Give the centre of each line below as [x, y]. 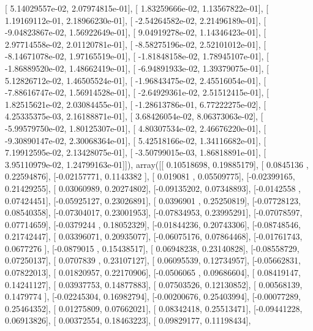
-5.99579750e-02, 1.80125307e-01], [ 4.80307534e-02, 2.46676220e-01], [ [136, 128]
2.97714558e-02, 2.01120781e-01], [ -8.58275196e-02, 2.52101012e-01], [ [136, 44]
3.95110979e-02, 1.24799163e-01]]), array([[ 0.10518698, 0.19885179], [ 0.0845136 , [157, 164]
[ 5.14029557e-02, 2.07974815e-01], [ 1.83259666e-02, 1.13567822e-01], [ [137, 8]
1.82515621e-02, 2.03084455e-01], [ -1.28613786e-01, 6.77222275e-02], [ [136, 104]
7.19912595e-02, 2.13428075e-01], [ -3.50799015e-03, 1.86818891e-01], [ [136, 152]
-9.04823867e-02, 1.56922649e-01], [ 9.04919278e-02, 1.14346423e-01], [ [136, 32]
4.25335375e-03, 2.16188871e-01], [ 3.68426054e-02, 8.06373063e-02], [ [134, 116]
